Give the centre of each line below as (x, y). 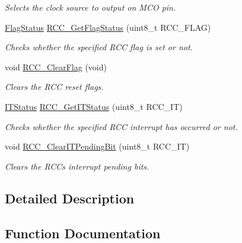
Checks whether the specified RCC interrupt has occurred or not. (121, 126)
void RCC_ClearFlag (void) (56, 67)
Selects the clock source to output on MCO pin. (90, 7)
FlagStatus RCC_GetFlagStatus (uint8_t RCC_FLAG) (108, 27)
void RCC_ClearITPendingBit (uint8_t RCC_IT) (97, 146)
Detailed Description (70, 198)
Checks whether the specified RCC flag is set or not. (99, 47)
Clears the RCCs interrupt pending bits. (77, 166)
